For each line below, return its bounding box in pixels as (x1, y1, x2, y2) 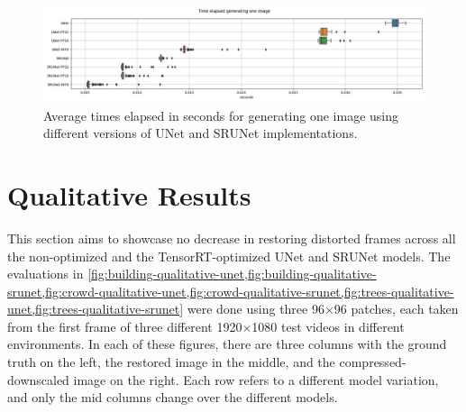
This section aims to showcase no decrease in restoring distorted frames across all (7, 228, 456, 247)
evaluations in (7, 264, 84, 283)
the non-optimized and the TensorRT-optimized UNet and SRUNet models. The (7, 246, 451, 265)
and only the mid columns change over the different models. (7, 388, 338, 407)
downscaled (7, 370, 69, 389)
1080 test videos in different (251, 316, 405, 335)
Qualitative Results (7, 176, 251, 213)
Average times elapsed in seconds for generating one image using (43, 105, 399, 124)
